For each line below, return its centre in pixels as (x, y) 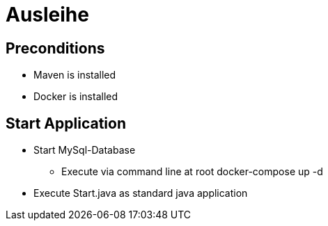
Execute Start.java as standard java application (141, 193)
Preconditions (55, 48)
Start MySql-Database (85, 150)
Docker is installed (76, 97)
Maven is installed (75, 75)
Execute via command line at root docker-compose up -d (192, 172)
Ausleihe (47, 15)
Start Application (66, 123)
